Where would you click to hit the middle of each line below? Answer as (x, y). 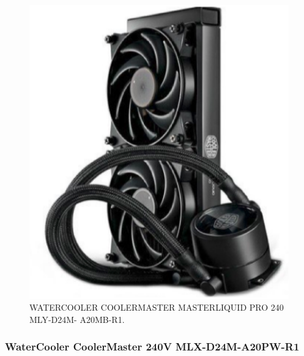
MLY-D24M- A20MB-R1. (77, 319)
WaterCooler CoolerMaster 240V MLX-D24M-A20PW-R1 (152, 347)
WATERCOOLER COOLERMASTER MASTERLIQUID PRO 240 (157, 307)
